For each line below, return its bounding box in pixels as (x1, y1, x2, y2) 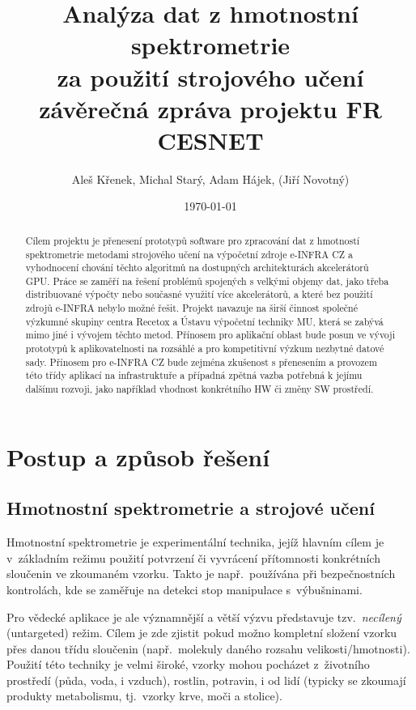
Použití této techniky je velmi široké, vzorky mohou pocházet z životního (6, 656, 370, 673)
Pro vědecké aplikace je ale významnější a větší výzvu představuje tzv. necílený (6, 608, 401, 625)
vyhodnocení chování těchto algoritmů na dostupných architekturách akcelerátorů (25, 261, 369, 274)
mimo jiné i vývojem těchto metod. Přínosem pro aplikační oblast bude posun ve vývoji (25, 328, 396, 342)
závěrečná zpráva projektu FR (39, 91, 382, 125)
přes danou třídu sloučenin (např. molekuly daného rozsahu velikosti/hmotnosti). (6, 640, 410, 657)
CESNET (157, 123, 264, 156)
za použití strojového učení (57, 60, 364, 93)
